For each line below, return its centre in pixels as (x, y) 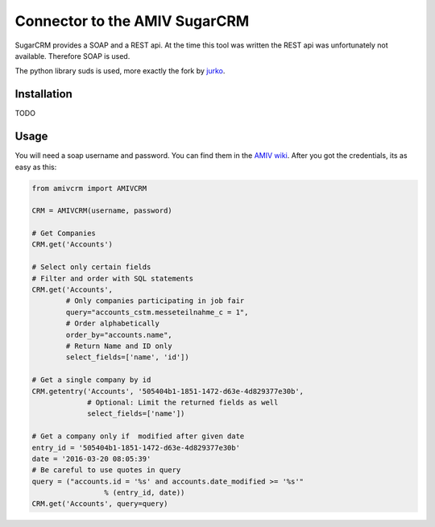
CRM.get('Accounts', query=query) (100, 504)
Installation (43, 94)
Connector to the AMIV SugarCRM (132, 21)
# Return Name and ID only (119, 346)
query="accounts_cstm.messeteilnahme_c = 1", (157, 312)
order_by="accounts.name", (119, 335)
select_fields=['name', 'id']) (127, 357)
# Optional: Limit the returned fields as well (183, 402)
